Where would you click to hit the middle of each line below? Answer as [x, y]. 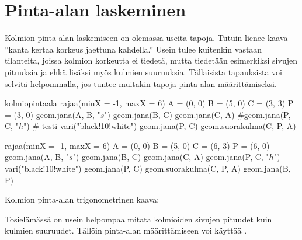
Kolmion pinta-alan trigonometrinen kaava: [82, 199]
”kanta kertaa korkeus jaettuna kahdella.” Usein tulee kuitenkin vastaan [133, 49]
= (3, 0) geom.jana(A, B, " [53, 114]
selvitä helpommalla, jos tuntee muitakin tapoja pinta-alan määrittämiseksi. [141, 83]
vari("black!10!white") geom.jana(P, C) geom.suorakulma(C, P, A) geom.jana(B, [148, 168]
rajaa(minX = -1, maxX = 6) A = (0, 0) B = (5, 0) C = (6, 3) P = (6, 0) [137, 145]
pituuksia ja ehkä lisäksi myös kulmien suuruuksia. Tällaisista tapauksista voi [143, 72]
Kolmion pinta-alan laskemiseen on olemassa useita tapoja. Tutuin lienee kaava [146, 38]
